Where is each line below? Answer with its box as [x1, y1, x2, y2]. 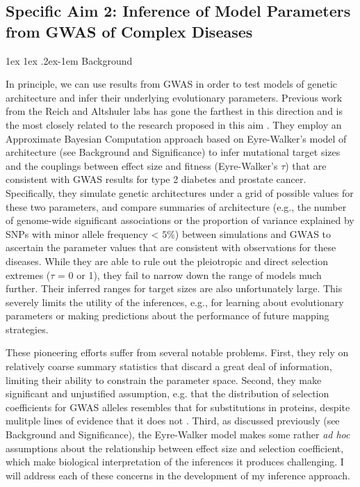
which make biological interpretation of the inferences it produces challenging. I [6, 454, 344, 469]
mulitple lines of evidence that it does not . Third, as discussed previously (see [6, 413, 340, 428]
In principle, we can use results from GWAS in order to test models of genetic [6, 77, 338, 91]
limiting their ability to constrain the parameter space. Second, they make [6, 372, 322, 387]
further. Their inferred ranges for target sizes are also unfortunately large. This [6, 281, 343, 296]
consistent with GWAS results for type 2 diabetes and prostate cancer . [6, 172, 306, 186]
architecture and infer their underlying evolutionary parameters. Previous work [6, 90, 343, 104]
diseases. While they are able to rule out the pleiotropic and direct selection [6, 253, 329, 268]
